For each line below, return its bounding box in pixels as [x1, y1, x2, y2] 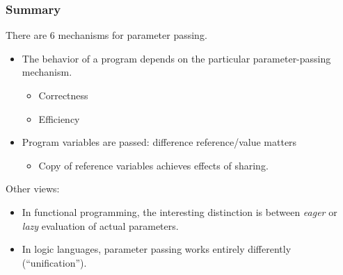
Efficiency [38, 111, 80, 126]
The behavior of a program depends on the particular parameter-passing [22, 51, 331, 65]
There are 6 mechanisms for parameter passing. [6, 28, 207, 42]
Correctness [38, 88, 88, 102]
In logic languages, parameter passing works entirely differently [22, 242, 292, 256]
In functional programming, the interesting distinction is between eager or [22, 204, 337, 219]
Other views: [6, 181, 60, 196]
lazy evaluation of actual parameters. [22, 218, 179, 233]
